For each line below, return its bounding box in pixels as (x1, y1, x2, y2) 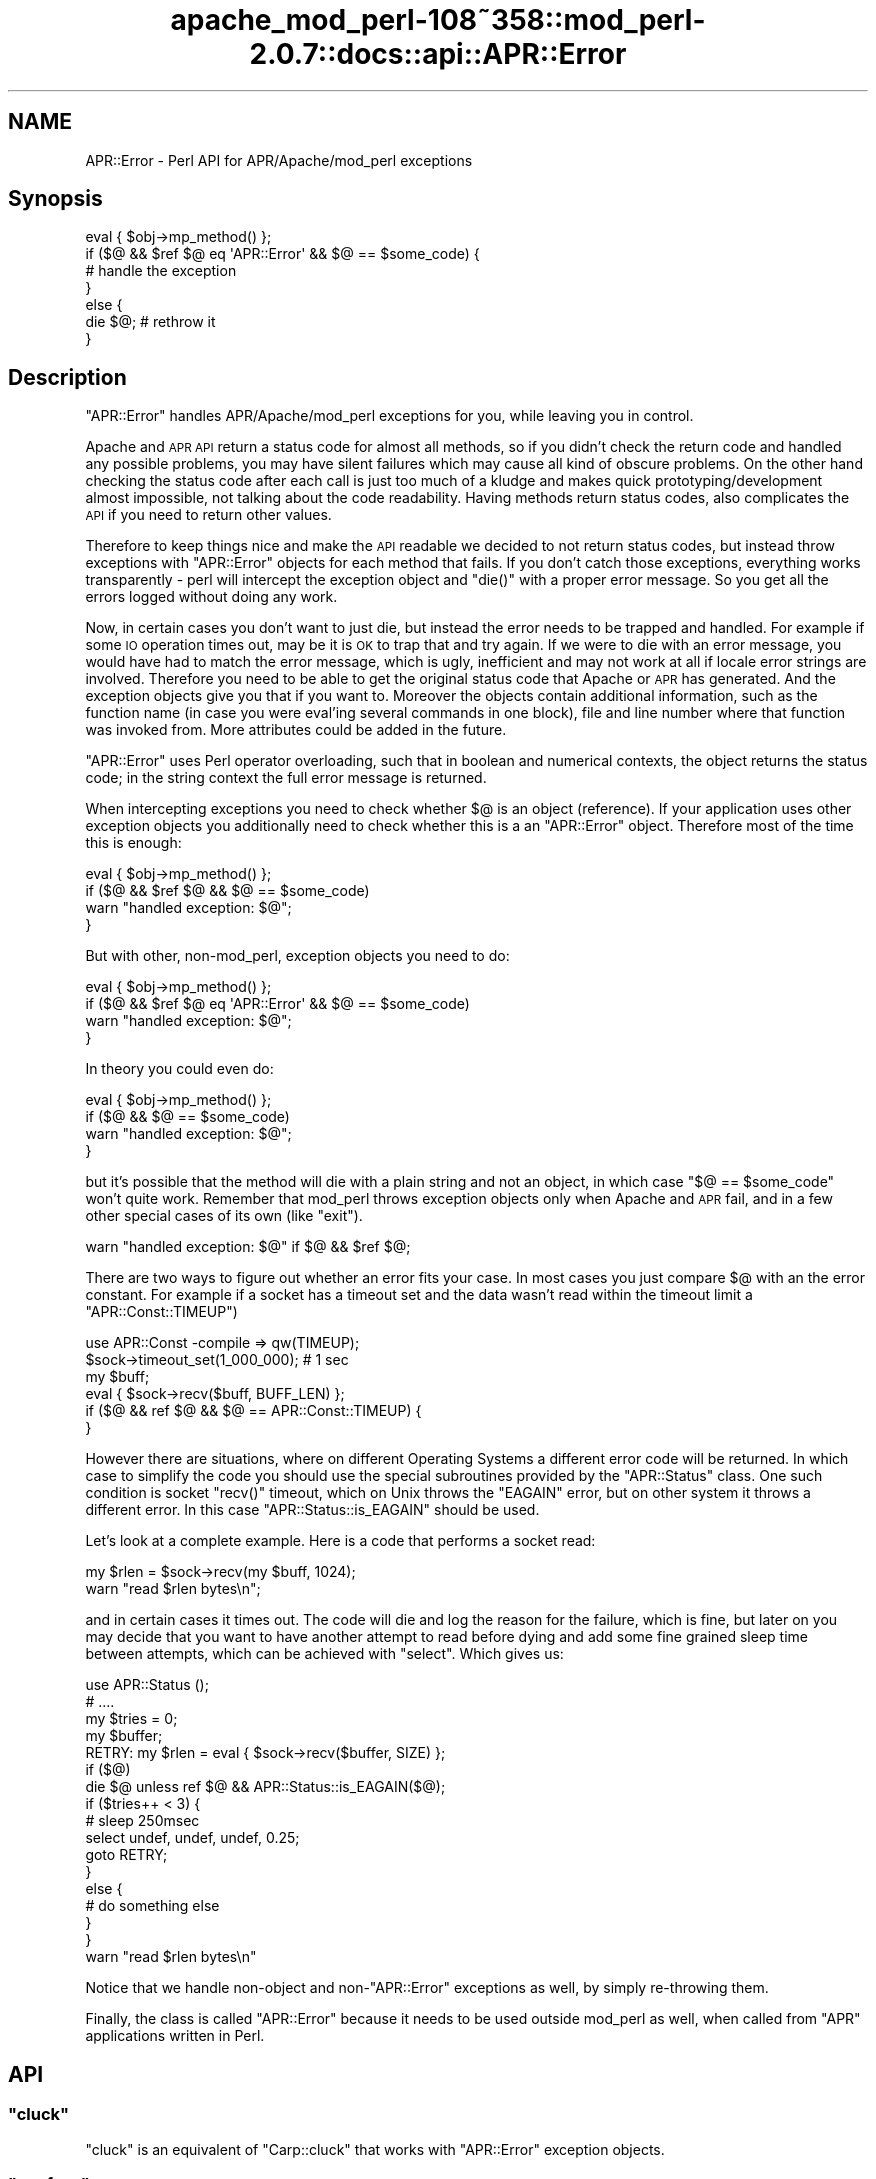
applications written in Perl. (85, 2027, 265, 2045)
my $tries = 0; (85, 1710, 178, 1728)
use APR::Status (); (85, 1676, 209, 1694)
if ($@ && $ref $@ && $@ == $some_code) (85, 882, 370, 900)
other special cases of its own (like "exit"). (85, 1207, 363, 1225)
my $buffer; (85, 1727, 163, 1745)
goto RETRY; (85, 1846, 168, 1864)
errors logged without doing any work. (85, 588, 338, 606)
